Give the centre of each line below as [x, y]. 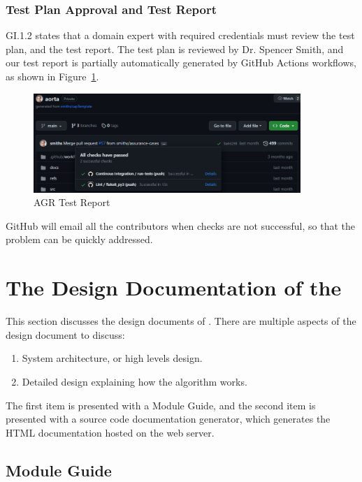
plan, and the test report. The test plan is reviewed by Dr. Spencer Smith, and [175, 49]
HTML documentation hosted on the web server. [110, 432]
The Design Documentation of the [174, 287]
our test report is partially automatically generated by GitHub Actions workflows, [181, 63]
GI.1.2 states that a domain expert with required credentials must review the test [180, 35]
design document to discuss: [65, 334]
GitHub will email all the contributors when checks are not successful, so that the [180, 225]
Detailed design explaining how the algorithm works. [135, 381]
